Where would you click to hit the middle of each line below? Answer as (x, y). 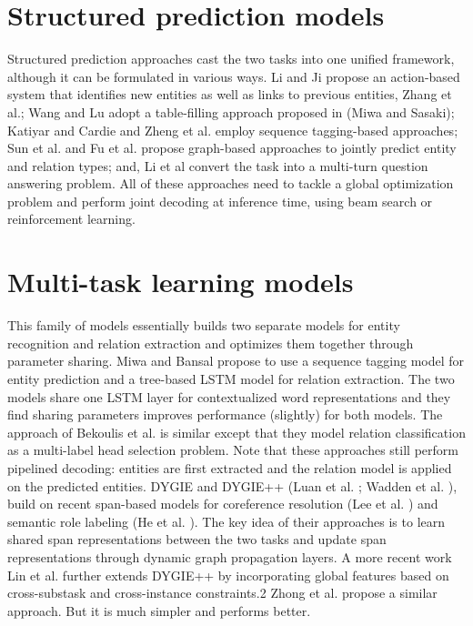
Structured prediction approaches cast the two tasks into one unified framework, (231, 59)
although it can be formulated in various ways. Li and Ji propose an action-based (234, 76)
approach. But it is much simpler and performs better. (159, 610)
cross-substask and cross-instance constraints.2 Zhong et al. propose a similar (222, 593)
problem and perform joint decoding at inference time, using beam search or (220, 201)
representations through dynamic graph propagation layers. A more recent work (230, 556)
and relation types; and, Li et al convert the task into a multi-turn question (218, 165)
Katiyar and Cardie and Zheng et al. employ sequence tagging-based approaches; (233, 130)
